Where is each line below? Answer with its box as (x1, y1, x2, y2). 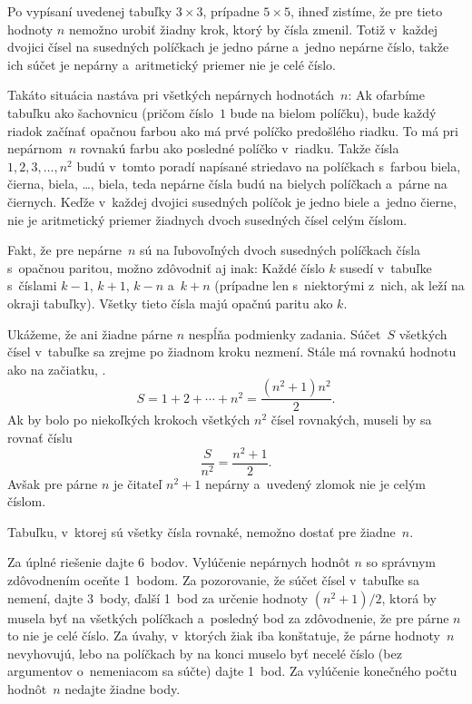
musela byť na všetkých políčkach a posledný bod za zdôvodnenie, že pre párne (7, 608, 449, 627)
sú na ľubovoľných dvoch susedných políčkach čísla (139, 240, 421, 259)
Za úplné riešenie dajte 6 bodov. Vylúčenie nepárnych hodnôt (7, 552, 350, 572)
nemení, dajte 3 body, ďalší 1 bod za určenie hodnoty (7, 588, 309, 607)
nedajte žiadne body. (64, 679, 181, 698)
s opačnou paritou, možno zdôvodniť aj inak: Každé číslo (7, 258, 325, 277)
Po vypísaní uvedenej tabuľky (7, 2, 172, 20)
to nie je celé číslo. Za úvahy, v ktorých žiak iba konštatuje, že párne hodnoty (7, 626, 441, 645)
